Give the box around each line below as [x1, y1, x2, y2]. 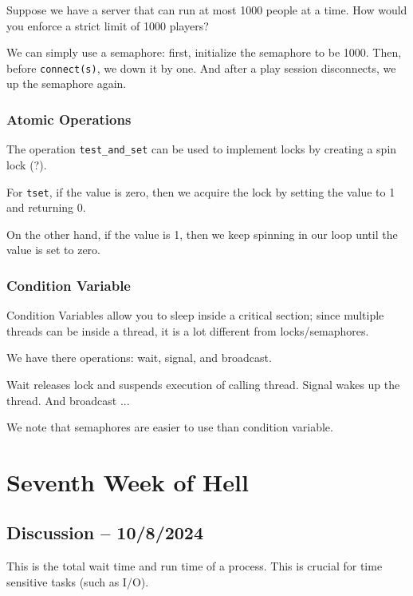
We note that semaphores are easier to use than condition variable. [6, 419, 333, 435]
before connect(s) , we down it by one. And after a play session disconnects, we [6, 59, 396, 76]
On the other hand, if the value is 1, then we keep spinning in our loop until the [6, 225, 398, 242]
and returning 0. [6, 199, 86, 216]
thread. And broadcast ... [6, 391, 130, 408]
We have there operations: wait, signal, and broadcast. [6, 349, 272, 366]
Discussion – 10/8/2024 [6, 520, 204, 545]
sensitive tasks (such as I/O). [6, 573, 149, 590]
